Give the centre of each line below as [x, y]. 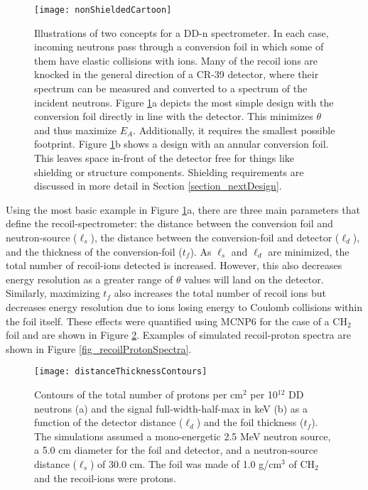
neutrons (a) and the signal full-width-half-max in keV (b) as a [171, 408]
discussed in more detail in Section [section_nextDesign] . [158, 186]
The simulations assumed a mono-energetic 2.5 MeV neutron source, [183, 436]
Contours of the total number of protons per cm [139, 394]
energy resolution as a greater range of [90, 279]
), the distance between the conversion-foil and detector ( [215, 237]
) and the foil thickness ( [250, 422]
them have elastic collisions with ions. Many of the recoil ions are [176, 60]
